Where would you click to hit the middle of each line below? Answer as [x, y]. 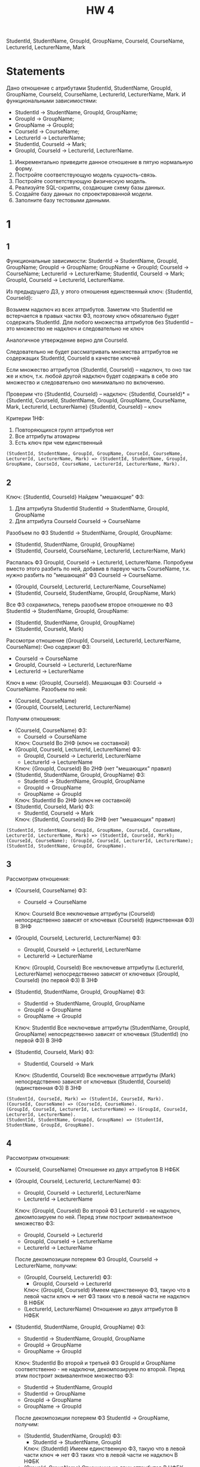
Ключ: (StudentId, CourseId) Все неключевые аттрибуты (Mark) [95, 1075]
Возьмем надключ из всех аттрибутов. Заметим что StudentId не [90, 309]
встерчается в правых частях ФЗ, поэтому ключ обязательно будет [93, 316]
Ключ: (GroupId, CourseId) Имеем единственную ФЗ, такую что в [107, 1290]
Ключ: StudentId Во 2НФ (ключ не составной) [73, 800]
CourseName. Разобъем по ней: [47, 689]
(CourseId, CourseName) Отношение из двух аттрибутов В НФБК [97, 1169]
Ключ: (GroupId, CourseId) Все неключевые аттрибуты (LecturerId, [99, 967]
